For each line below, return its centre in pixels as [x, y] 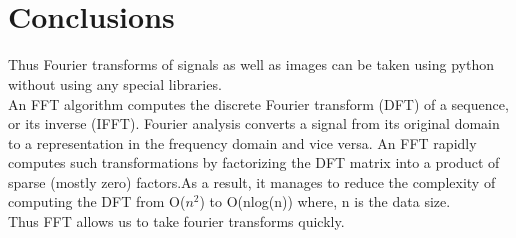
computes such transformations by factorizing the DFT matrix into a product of [254, 162]
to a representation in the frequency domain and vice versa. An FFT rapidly [242, 142]
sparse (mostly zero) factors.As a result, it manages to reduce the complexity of [252, 181]
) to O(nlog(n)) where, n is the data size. [325, 201]
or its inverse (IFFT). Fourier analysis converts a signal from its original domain [254, 123]
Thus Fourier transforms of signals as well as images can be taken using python [251, 64]
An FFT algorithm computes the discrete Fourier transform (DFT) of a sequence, [258, 103]
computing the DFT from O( [97, 201]
